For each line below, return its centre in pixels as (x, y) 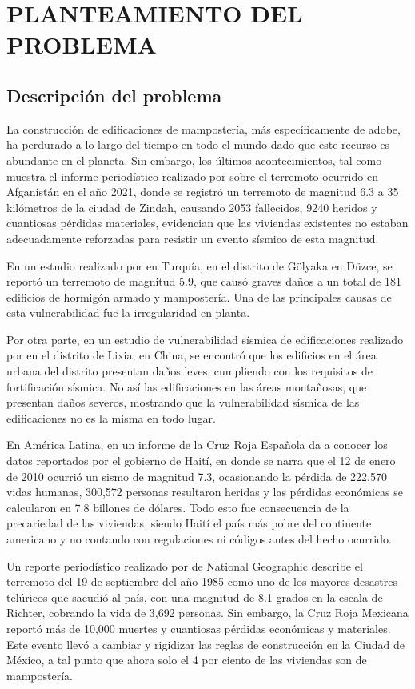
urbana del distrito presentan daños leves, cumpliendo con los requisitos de (190, 371)
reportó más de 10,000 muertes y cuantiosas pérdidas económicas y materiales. (199, 628)
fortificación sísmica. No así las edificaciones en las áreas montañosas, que (187, 386)
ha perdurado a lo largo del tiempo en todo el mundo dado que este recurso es (198, 144)
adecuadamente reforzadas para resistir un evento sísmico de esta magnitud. (193, 238)
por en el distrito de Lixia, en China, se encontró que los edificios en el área (192, 355)
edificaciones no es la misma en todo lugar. (111, 417)
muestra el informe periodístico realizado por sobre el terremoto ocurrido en (192, 176)
